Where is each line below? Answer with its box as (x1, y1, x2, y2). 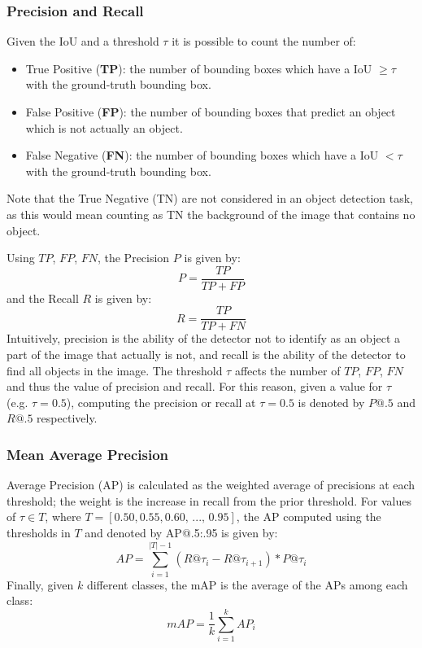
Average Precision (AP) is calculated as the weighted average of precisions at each (7, 476, 415, 493)
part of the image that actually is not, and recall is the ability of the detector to (7, 346, 406, 363)
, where (45, 508, 81, 525)
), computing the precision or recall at (66, 393, 256, 410)
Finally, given (7, 576, 74, 593)
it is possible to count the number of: (172, 33, 356, 50)
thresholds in (7, 524, 71, 541)
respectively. (37, 409, 98, 427)
